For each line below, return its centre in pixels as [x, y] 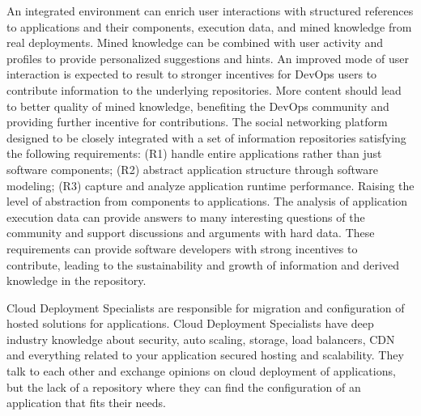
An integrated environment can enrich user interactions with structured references [210, 11]
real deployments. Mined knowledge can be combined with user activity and [195, 42]
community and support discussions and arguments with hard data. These [191, 233]
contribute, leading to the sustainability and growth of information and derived [203, 264]
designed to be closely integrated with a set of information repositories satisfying [206, 137]
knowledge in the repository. [77, 280]
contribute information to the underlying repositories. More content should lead [204, 89]
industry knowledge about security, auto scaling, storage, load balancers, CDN [201, 339]
